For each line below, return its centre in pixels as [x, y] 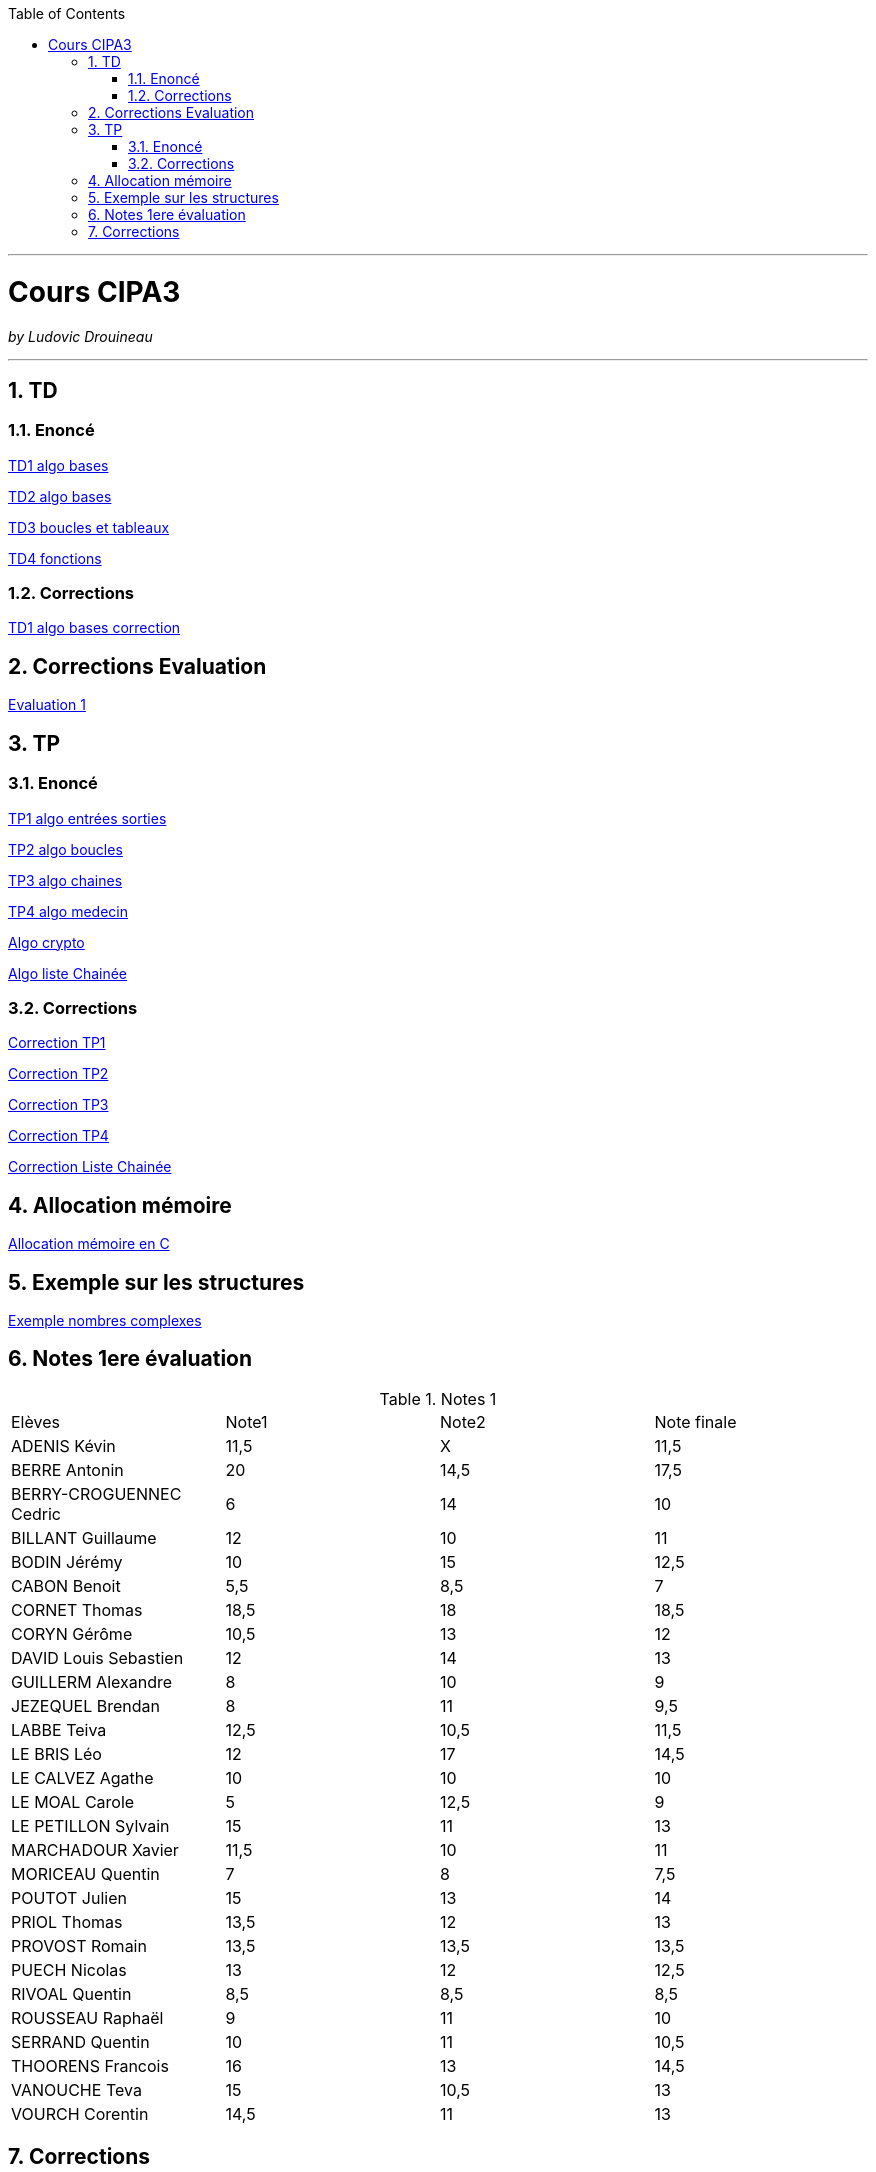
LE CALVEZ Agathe [82, 1777]
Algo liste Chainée [68, 973]
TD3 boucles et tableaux [89, 527]
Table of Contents [67, 13]
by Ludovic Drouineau [80, 336]
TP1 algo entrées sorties [87, 818]
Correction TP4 [58, 1136]
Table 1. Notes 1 [438, 1398]
